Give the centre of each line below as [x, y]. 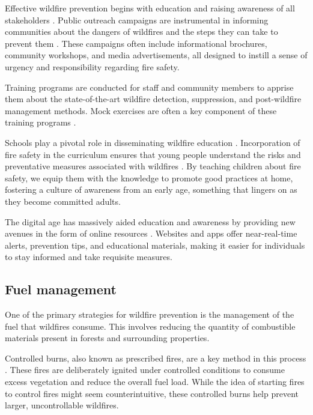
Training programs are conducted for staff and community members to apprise [149, 87]
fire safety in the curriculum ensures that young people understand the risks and [153, 154]
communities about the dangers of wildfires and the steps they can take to [141, 32]
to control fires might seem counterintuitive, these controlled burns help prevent [152, 393]
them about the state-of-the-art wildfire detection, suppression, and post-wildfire [153, 99]
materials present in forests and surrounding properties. [107, 338]
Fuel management [61, 289]
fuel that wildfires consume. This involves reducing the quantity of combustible [150, 326]
